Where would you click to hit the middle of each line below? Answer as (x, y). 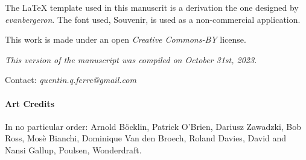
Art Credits (30, 103)
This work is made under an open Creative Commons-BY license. (126, 39)
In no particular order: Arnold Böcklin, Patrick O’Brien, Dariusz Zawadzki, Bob (153, 126)
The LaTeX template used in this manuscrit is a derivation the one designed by (152, 7)
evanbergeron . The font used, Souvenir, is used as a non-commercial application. (153, 19)
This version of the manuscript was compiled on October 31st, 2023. (131, 59)
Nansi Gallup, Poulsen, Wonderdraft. (73, 149)
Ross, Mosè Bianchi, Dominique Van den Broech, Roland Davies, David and (146, 138)
